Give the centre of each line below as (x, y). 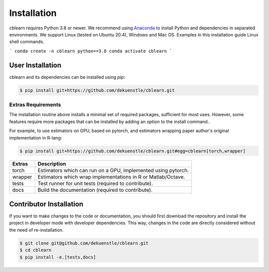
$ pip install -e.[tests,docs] (58, 257)
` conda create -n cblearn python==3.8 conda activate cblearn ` (91, 51)
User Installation (35, 65)
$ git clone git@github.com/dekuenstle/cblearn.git (84, 243)
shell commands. (27, 42)
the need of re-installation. (37, 230)
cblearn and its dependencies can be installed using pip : (67, 77)
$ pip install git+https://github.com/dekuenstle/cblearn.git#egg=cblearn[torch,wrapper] (133, 151)
